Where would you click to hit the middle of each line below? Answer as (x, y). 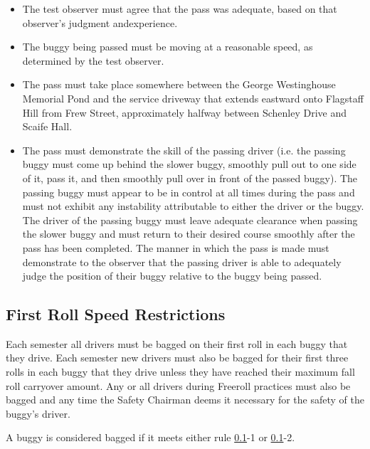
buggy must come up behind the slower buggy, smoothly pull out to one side (189, 164)
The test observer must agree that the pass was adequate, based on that (180, 9)
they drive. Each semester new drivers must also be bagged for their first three (177, 358)
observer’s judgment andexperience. (100, 22)
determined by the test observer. (93, 60)
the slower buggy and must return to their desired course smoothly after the (189, 234)
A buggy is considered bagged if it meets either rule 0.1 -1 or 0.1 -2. (150, 437)
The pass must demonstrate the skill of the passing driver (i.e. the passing (184, 150)
